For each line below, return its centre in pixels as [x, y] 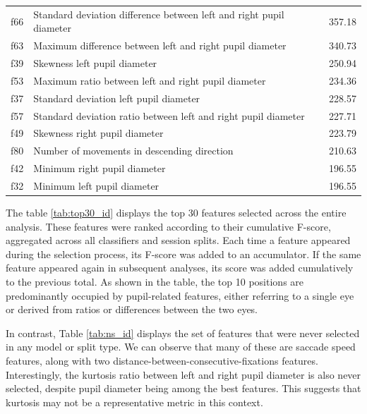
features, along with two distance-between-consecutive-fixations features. [162, 360]
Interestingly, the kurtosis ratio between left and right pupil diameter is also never [183, 374]
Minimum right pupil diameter [100, 168]
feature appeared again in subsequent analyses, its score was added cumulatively [180, 268]
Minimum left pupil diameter [96, 185]
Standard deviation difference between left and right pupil [159, 14]
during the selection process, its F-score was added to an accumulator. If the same [183, 254]
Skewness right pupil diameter [98, 133]
